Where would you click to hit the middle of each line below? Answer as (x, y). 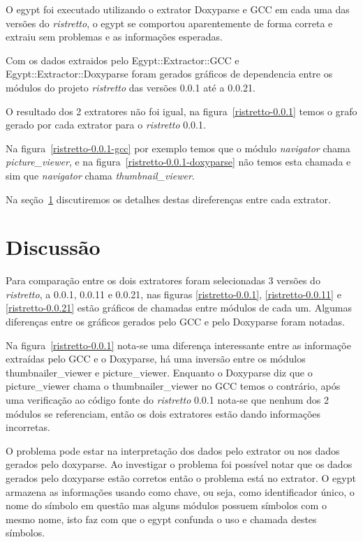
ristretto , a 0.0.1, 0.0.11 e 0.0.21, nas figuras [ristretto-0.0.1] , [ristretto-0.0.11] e (173, 294)
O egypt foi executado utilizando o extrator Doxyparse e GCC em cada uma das (178, 9)
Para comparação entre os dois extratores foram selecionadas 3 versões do (163, 280)
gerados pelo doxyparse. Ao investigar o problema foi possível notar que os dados (179, 464)
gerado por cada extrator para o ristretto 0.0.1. (106, 125)
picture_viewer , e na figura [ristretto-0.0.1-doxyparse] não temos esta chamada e (178, 162)
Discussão (53, 247)
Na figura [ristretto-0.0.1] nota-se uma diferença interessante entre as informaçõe (178, 345)
